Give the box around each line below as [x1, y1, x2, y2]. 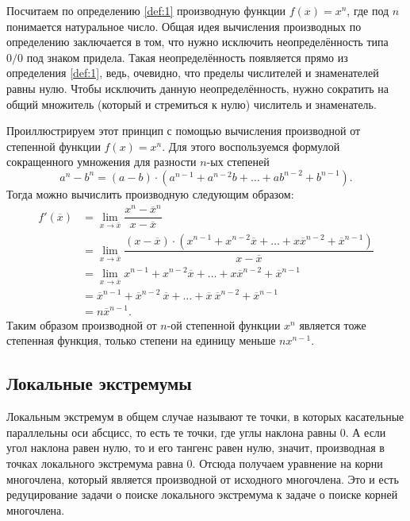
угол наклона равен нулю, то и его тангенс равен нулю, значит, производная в [6, 439, 385, 456]
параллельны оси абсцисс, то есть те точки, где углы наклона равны [6, 423, 337, 440]
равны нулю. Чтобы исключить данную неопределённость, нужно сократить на [6, 79, 389, 96]
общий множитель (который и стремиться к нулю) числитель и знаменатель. [6, 95, 377, 112]
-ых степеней [206, 153, 270, 170]
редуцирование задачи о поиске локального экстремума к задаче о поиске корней [6, 486, 398, 503]
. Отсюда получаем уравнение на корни [192, 454, 383, 471]
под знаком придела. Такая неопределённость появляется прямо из [26, 48, 348, 65]
